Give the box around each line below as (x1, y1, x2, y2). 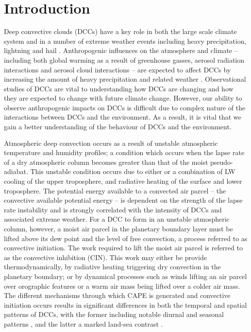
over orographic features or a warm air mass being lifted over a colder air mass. (4, 280, 240, 291)
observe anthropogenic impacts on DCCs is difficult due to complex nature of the (4, 102, 246, 112)
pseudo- (210, 157, 233, 167)
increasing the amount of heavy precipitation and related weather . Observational (4, 74, 246, 84)
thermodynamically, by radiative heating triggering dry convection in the (4, 262, 221, 272)
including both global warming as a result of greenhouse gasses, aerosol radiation (4, 54, 245, 65)
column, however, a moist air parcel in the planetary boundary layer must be (4, 224, 233, 233)
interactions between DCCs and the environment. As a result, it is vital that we (4, 112, 241, 122)
